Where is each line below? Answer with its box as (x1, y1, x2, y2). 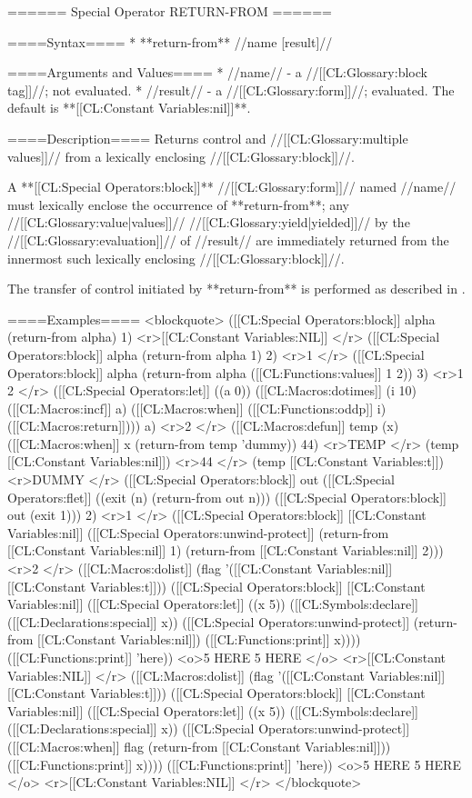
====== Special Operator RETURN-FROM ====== (7, 2, 332, 20)
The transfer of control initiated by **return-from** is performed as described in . (7, 279, 466, 298)
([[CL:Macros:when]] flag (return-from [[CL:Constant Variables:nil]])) (7, 736, 391, 755)
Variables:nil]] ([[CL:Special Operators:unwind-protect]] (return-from (7, 523, 389, 542)
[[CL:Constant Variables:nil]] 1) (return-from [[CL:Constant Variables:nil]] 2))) (7, 541, 444, 560)
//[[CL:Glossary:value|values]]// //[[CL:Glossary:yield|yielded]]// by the (7, 213, 410, 232)
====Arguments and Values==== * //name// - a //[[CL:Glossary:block (7, 63, 427, 82)
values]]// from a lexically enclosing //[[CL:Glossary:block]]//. (7, 146, 355, 165)
